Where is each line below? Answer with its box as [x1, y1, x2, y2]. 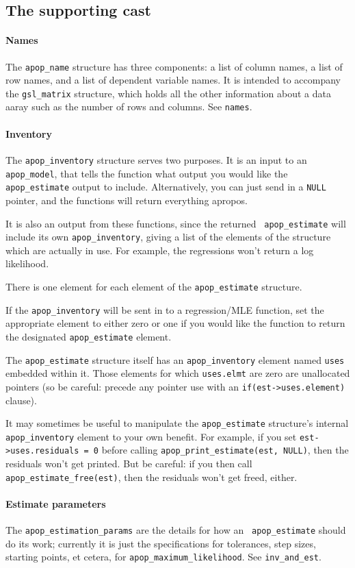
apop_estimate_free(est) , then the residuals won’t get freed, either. [5, 469, 298, 484]
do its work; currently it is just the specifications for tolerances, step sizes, [5, 536, 316, 550]
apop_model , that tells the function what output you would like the [5, 166, 288, 180]
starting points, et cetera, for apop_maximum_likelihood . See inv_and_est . [5, 550, 321, 564]
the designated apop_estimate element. [5, 329, 172, 343]
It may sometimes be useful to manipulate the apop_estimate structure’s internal [5, 416, 349, 430]
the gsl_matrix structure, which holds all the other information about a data [5, 86, 331, 100]
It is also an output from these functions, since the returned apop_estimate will [5, 216, 346, 230]
